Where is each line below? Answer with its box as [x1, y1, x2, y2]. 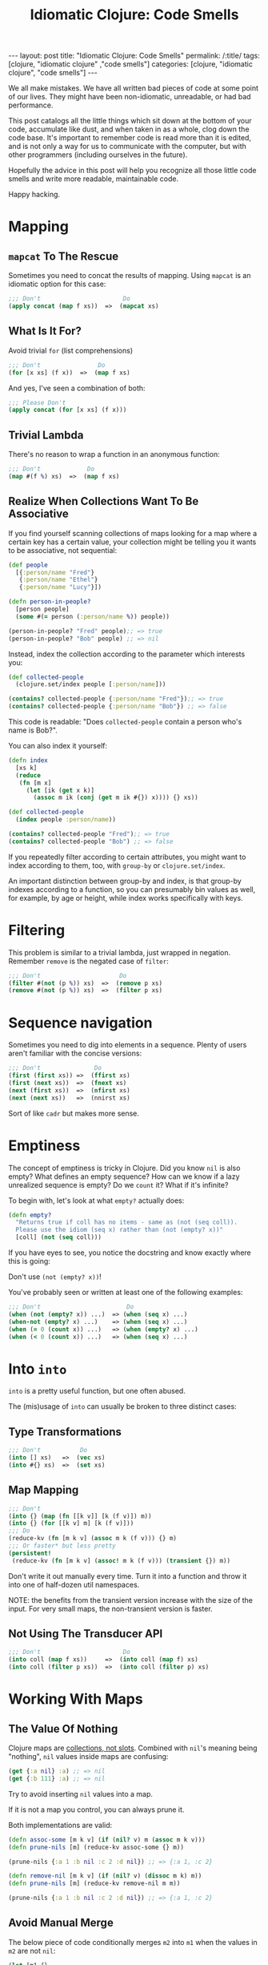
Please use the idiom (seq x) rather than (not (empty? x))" [15, 1226, 224, 1234]
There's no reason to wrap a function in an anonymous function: [8, 450, 220, 459]
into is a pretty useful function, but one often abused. [8, 1386, 186, 1396]
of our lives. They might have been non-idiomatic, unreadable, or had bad [8, 92, 251, 102]
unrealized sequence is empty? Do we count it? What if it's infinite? [8, 1180, 229, 1189]
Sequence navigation [8, 1014, 153, 1031]
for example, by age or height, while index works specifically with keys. [8, 893, 243, 902]
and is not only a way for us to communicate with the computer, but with [8, 142, 246, 151]
